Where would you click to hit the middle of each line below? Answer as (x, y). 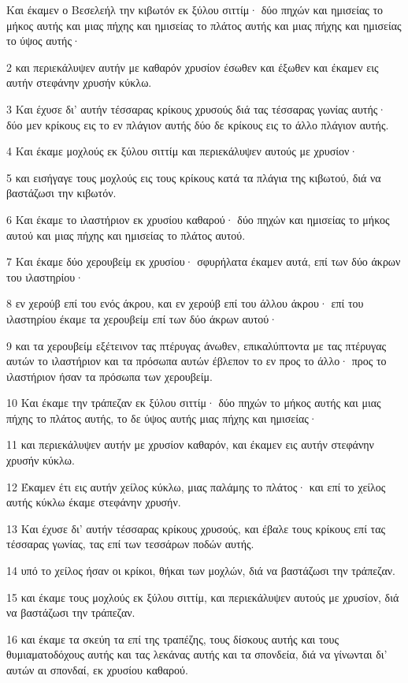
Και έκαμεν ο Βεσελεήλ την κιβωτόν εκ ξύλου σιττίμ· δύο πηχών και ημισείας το (195, 9)
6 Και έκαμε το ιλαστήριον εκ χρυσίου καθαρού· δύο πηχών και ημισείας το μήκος (198, 219)
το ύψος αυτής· (43, 41)
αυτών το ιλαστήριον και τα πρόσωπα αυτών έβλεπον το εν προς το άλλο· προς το (197, 361)
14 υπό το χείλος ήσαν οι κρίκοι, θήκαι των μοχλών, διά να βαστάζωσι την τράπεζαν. (201, 571)
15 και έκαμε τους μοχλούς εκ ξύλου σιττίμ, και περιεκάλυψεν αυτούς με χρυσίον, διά (203, 597)
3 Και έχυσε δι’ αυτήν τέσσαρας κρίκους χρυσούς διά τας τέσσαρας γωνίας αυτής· (197, 108)
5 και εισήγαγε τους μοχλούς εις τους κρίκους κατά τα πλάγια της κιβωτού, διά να (194, 177)
